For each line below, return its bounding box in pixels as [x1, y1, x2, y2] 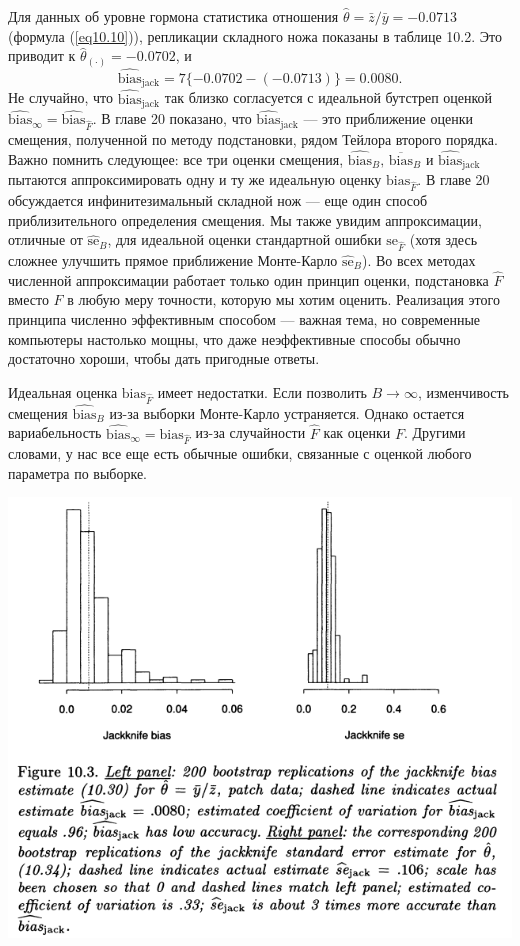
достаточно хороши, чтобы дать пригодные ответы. [8, 348, 320, 369]
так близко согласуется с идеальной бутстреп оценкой [164, 87, 493, 108]
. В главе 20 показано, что [92, 108, 252, 129]
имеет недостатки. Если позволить [157, 381, 367, 402]
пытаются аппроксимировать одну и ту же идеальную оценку [8, 169, 382, 190]
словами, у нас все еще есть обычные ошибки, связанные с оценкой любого [8, 443, 472, 464]
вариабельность [8, 422, 102, 443]
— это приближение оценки [303, 108, 473, 129]
